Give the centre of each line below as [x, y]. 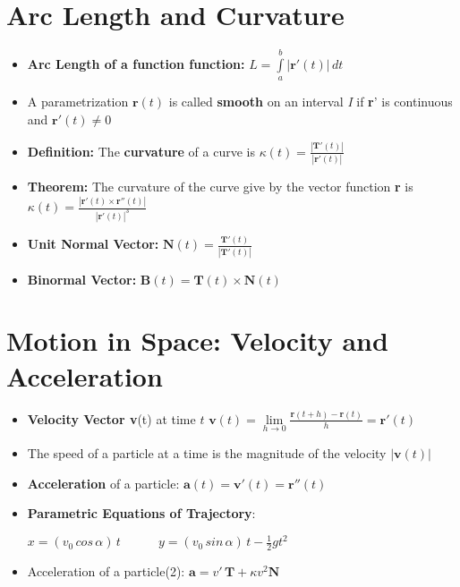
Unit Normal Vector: [93, 244]
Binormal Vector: [82, 279]
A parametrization [78, 102]
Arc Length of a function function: [136, 63]
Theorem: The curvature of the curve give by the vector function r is [220, 187]
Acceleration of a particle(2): [106, 571]
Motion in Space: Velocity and [197, 340]
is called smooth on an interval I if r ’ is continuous [311, 102]
